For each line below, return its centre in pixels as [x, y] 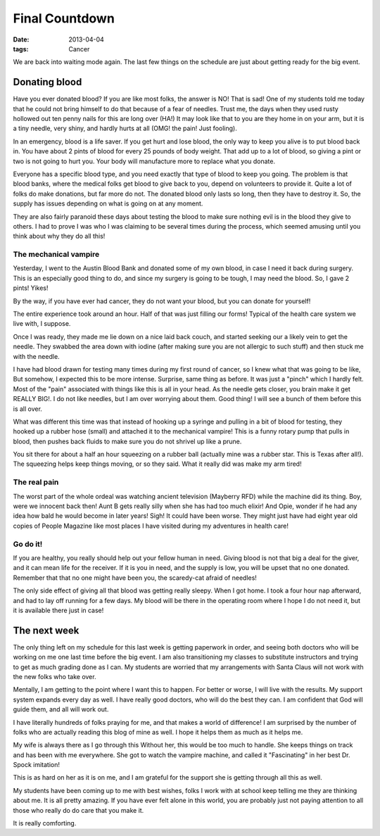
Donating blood [47, 82]
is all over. [27, 409]
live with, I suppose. [42, 324]
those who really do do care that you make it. [78, 810]
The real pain [36, 482]
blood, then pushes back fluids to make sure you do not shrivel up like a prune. [127, 441]
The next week [46, 630]
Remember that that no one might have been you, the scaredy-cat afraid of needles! [135, 578]
